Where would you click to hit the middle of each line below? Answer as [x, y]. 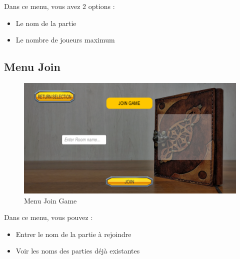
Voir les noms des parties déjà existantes [78, 251]
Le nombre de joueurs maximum [65, 40]
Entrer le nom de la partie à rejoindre [73, 234]
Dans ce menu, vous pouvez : [48, 217]
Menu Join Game [50, 200]
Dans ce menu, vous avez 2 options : [59, 6]
